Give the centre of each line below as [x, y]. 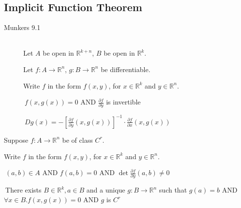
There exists [23, 190]
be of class [77, 140]
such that [173, 190]
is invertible [123, 102]
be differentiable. [126, 69]
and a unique [106, 190]
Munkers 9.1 [22, 27]
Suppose [16, 140]
